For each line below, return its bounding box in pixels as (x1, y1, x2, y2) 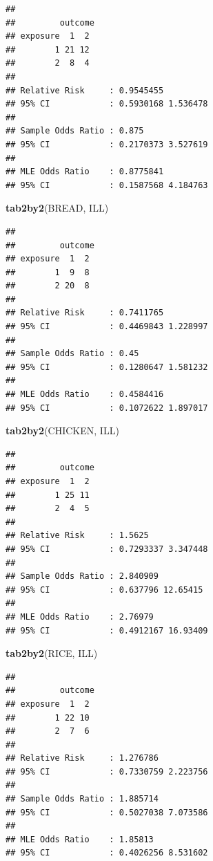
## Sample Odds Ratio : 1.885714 (6, 794, 159, 804)
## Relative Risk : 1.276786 (6, 753, 159, 763)
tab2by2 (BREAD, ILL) (6, 201, 109, 215)
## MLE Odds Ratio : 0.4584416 (6, 389, 164, 400)
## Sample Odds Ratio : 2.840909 (6, 571, 159, 582)
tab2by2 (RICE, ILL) (6, 646, 98, 660)
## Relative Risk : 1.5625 (6, 530, 149, 541)
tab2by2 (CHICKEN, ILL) (6, 423, 119, 438)
